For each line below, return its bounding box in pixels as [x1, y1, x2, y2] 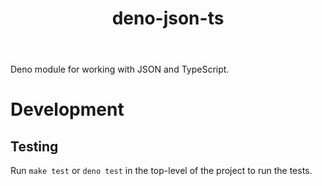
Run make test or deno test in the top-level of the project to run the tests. [10, 165, 313, 177]
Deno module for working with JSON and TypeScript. [10, 63, 230, 76]
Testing [10, 138, 59, 155]
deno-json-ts [111, 7, 225, 30]
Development [10, 98, 125, 121]
